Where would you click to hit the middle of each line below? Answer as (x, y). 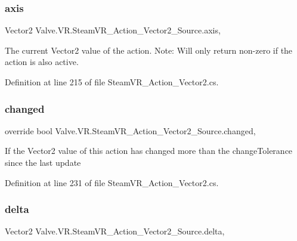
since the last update (43, 162)
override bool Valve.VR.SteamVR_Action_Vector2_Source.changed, (130, 130)
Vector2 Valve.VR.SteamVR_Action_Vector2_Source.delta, (115, 231)
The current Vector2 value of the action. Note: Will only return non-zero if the (149, 50)
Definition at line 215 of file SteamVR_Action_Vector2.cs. (112, 82)
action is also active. (42, 62)
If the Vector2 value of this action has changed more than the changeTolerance (149, 151)
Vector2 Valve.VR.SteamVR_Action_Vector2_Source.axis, (113, 30)
